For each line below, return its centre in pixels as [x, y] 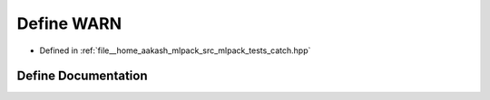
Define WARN [69, 23]
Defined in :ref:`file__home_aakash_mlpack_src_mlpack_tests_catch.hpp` [175, 50]
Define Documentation [82, 76]
